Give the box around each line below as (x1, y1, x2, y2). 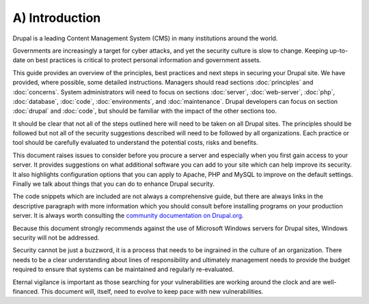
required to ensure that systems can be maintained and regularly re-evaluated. (12, 265, 234, 273)
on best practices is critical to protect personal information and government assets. (26, 56, 262, 64)
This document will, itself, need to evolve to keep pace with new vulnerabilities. (40, 287, 264, 295)
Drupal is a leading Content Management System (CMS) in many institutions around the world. (12, 34, 278, 42)
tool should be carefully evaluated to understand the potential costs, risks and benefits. (12, 139, 258, 147)
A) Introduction (12, 10, 101, 25)
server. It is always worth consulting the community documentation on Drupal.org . (12, 212, 244, 220)
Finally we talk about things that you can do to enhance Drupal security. (12, 180, 215, 188)
